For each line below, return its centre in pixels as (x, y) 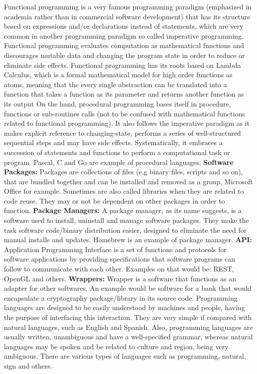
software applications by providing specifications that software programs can (120, 259)
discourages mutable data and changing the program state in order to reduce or (125, 55)
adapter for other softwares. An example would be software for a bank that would (128, 288)
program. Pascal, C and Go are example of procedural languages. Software (119, 162)
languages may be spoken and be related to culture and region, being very (116, 346)
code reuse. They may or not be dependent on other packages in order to (115, 200)
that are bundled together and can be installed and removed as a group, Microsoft (128, 181)
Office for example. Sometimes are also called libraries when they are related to (124, 191)
